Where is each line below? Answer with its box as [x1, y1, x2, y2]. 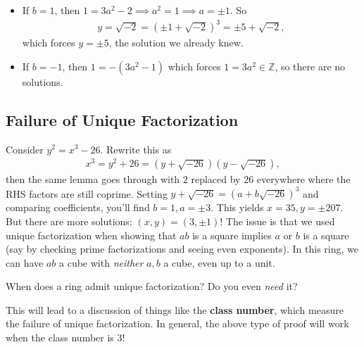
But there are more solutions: [6, 213, 132, 228]
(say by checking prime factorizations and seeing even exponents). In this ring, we [6, 241, 358, 256]
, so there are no [275, 58, 346, 73]
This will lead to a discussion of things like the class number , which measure [6, 302, 344, 317]
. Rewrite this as [100, 141, 172, 156]
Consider [6, 141, 44, 156]
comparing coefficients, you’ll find [6, 200, 150, 215]
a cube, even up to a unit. [163, 255, 275, 270]
